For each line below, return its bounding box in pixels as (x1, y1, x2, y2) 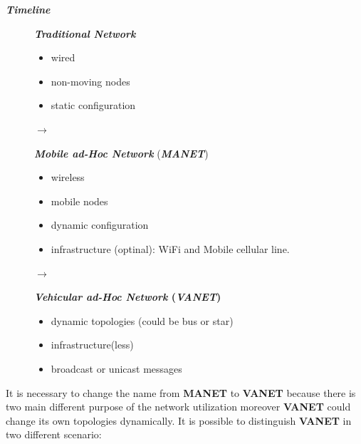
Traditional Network (34, 26, 136, 41)
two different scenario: (6, 427, 102, 442)
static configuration (51, 98, 136, 113)
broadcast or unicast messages (51, 361, 182, 376)
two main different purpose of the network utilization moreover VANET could (6, 399, 351, 414)
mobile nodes (51, 193, 108, 208)
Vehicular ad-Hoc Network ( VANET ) (34, 289, 221, 304)
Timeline (6, 2, 51, 16)
